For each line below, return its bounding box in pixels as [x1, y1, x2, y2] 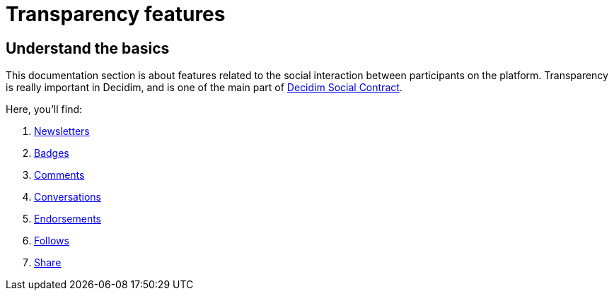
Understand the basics [6, 39, 170, 57]
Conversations [34, 191, 101, 203]
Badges [34, 147, 69, 160]
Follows [34, 235, 69, 247]
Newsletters [34, 125, 90, 138]
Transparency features [6, 2, 226, 26]
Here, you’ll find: [6, 103, 83, 116]
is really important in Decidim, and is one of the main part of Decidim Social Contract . [6, 81, 402, 94]
